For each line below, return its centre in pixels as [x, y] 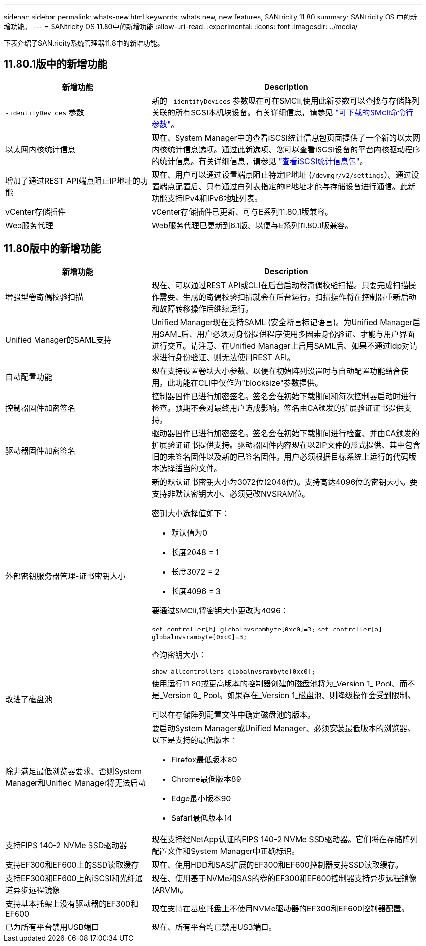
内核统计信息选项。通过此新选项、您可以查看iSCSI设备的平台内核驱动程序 [286, 149]
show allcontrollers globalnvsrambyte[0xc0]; [233, 671]
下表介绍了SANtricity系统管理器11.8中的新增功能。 [84, 43]
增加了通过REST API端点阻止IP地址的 [73, 180]
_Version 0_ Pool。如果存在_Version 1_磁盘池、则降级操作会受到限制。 [287, 695]
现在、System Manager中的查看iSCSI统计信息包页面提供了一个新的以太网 [286, 138]
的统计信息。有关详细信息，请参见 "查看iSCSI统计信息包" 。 [259, 161]
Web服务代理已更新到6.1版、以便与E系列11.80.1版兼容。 [252, 225]
